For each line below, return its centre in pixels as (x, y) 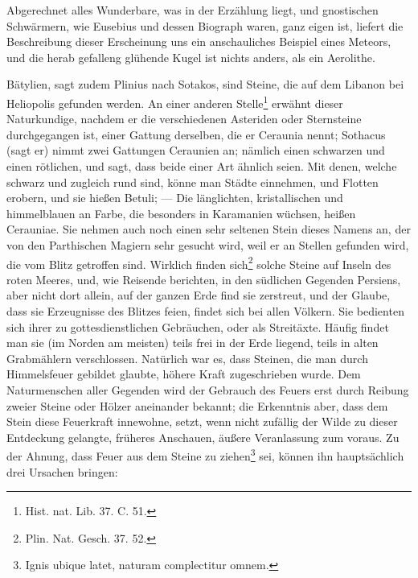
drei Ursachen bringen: (62, 471)
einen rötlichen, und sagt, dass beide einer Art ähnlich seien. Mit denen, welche (202, 166)
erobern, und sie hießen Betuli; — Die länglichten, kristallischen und (175, 198)
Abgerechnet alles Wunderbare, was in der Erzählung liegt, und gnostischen (193, 10)
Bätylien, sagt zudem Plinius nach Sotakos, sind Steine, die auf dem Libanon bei (205, 84)
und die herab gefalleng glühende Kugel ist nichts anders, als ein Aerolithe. (191, 57)
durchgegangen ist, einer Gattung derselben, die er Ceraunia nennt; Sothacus (196, 134)
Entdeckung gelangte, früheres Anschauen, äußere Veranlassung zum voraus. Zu (203, 437)
